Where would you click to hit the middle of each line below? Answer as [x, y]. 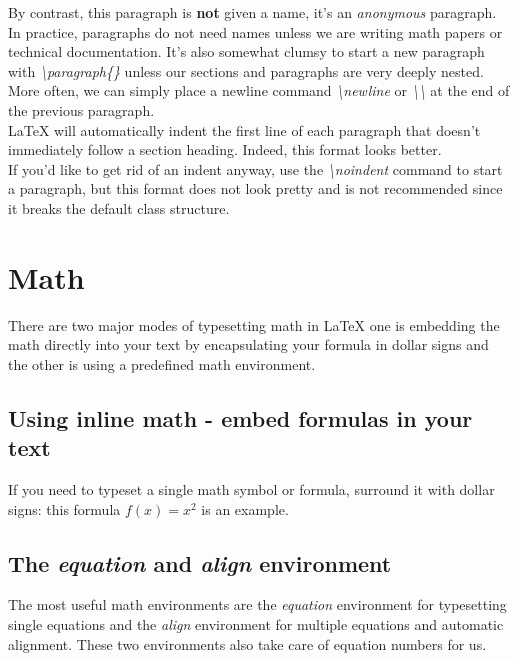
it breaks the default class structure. [119, 207]
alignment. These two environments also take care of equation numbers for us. [247, 643]
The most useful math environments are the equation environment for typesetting [257, 604]
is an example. [245, 508]
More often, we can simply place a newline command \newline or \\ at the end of [259, 90]
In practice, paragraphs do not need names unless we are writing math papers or [255, 31]
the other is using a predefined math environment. [162, 363]
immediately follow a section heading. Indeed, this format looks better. [225, 149]
